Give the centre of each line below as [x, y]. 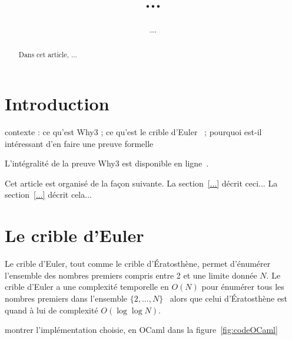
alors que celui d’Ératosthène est [229, 298]
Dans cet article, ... [48, 54]
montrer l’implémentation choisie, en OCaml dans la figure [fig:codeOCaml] [141, 330]
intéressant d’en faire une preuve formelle [79, 143]
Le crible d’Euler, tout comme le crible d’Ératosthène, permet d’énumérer [138, 264]
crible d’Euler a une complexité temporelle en [87, 287]
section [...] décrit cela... [48, 194]
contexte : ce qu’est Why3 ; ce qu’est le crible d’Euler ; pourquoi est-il [133, 132]
